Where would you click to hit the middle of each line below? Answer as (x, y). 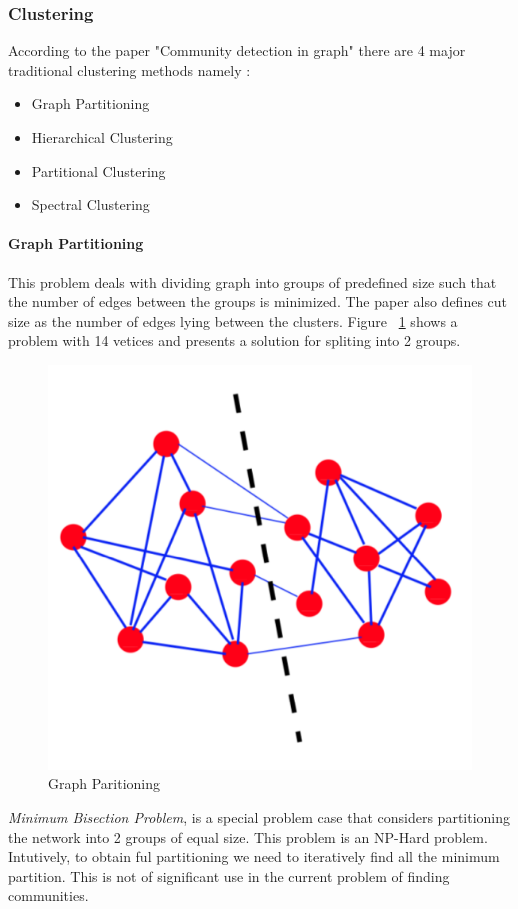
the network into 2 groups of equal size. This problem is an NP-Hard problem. (248, 836)
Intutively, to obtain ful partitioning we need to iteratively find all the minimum (254, 856)
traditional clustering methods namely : (129, 69)
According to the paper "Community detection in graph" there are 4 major (237, 50)
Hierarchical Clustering (102, 137)
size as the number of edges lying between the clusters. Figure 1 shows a (233, 320)
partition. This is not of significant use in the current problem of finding (229, 875)
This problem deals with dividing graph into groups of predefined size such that (252, 281)
